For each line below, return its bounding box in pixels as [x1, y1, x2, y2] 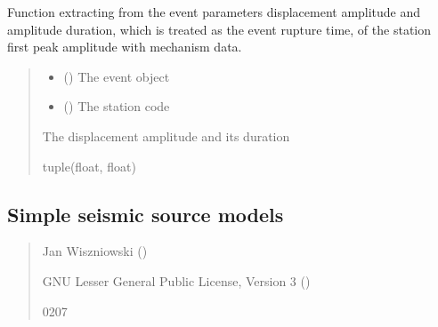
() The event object [63, 67, 170, 85]
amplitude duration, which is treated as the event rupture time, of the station [7, 20, 432, 38]
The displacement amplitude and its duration [42, 126, 290, 145]
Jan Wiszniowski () [42, 242, 148, 260]
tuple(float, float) [42, 156, 136, 175]
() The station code [63, 97, 170, 116]
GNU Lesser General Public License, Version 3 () [42, 271, 311, 290]
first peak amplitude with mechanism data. [7, 37, 242, 56]
